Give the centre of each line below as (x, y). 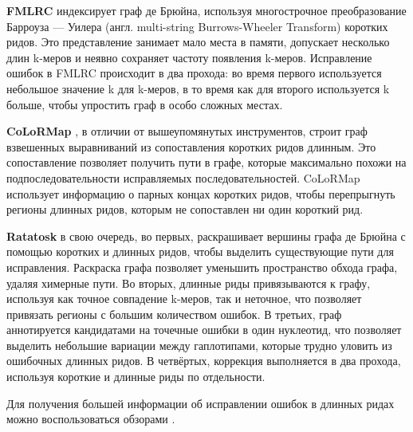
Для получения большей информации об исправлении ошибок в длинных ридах (201, 403)
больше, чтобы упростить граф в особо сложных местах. (145, 104)
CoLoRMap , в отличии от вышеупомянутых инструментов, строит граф (187, 131)
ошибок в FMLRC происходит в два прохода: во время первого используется (194, 73)
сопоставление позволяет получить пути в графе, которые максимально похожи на (206, 162)
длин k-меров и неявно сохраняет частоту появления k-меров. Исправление (189, 57)
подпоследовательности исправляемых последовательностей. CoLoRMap (183, 177)
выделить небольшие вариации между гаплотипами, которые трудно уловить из (199, 345)
